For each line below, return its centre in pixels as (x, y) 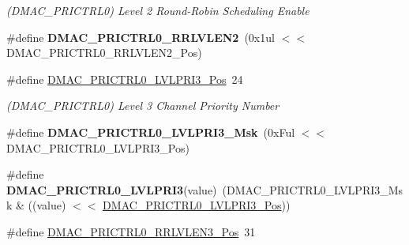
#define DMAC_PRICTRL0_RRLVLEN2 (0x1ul (141, 37)
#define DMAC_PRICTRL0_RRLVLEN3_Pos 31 (131, 231)
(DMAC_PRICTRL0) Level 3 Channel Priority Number (143, 106)
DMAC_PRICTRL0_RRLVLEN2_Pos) (104, 53)
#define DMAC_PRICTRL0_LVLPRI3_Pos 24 (125, 79)
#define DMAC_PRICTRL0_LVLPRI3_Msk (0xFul (151, 132)
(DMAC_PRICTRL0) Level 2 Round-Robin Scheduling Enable (158, 10)
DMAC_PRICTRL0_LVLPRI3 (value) (112, 189)
